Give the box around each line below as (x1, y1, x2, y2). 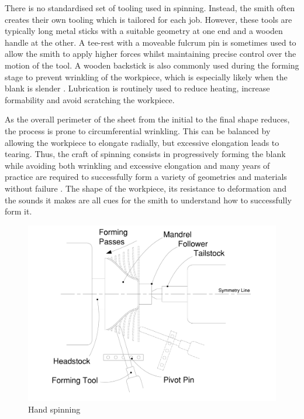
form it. (5, 205, 32, 217)
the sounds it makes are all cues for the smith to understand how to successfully (5, 193, 292, 206)
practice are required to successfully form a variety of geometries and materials (5, 171, 287, 183)
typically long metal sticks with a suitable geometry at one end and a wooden (5, 25, 283, 37)
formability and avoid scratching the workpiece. (5, 93, 175, 105)
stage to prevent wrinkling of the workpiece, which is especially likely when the (5, 70, 288, 83)
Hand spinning (28, 403, 81, 415)
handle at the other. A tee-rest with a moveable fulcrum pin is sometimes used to (5, 36, 296, 48)
